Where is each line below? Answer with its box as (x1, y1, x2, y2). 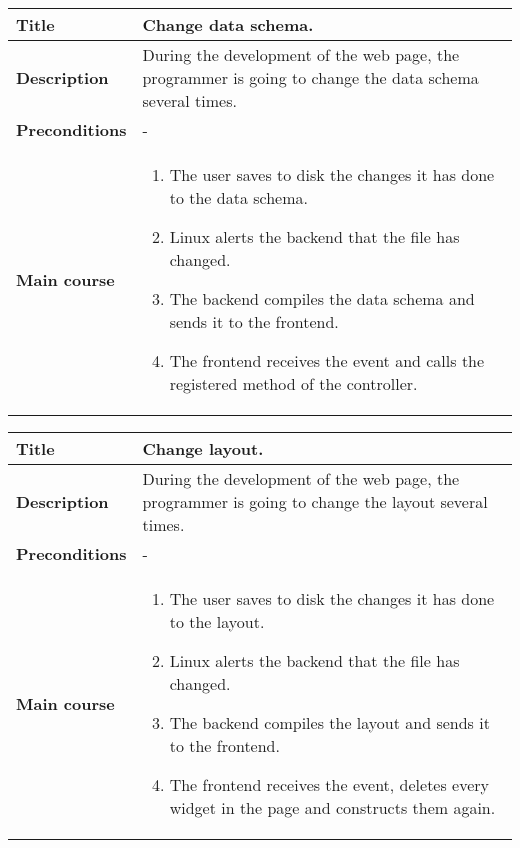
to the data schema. (169, 186, 308, 209)
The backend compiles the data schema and (169, 287, 475, 310)
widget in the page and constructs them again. (169, 796, 496, 819)
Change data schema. (142, 13, 314, 36)
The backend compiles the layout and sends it (169, 711, 490, 734)
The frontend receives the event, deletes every (169, 773, 490, 796)
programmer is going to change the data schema (142, 66, 479, 89)
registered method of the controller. (169, 372, 418, 395)
